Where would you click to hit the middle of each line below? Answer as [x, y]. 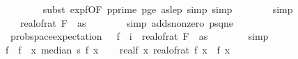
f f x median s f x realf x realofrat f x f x [118, 49]
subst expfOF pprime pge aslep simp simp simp [168, 9]
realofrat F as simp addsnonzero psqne [126, 22]
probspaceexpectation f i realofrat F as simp [139, 36]
